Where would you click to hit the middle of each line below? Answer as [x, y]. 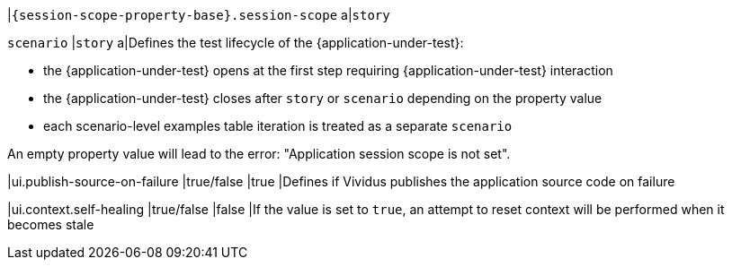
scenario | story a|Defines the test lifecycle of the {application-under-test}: [236, 43]
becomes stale [51, 224]
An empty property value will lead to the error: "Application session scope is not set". [259, 154]
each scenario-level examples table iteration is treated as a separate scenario [278, 126]
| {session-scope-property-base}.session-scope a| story [199, 15]
